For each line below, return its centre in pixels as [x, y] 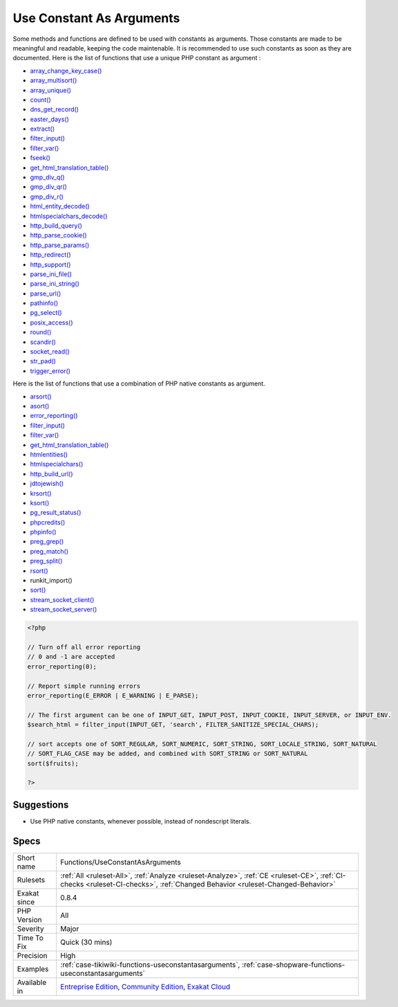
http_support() [50, 264]
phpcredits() [48, 522]
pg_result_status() [56, 513]
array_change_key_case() [66, 71]
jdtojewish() [47, 484]
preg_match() [49, 551]
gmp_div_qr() [48, 187]
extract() [42, 129]
